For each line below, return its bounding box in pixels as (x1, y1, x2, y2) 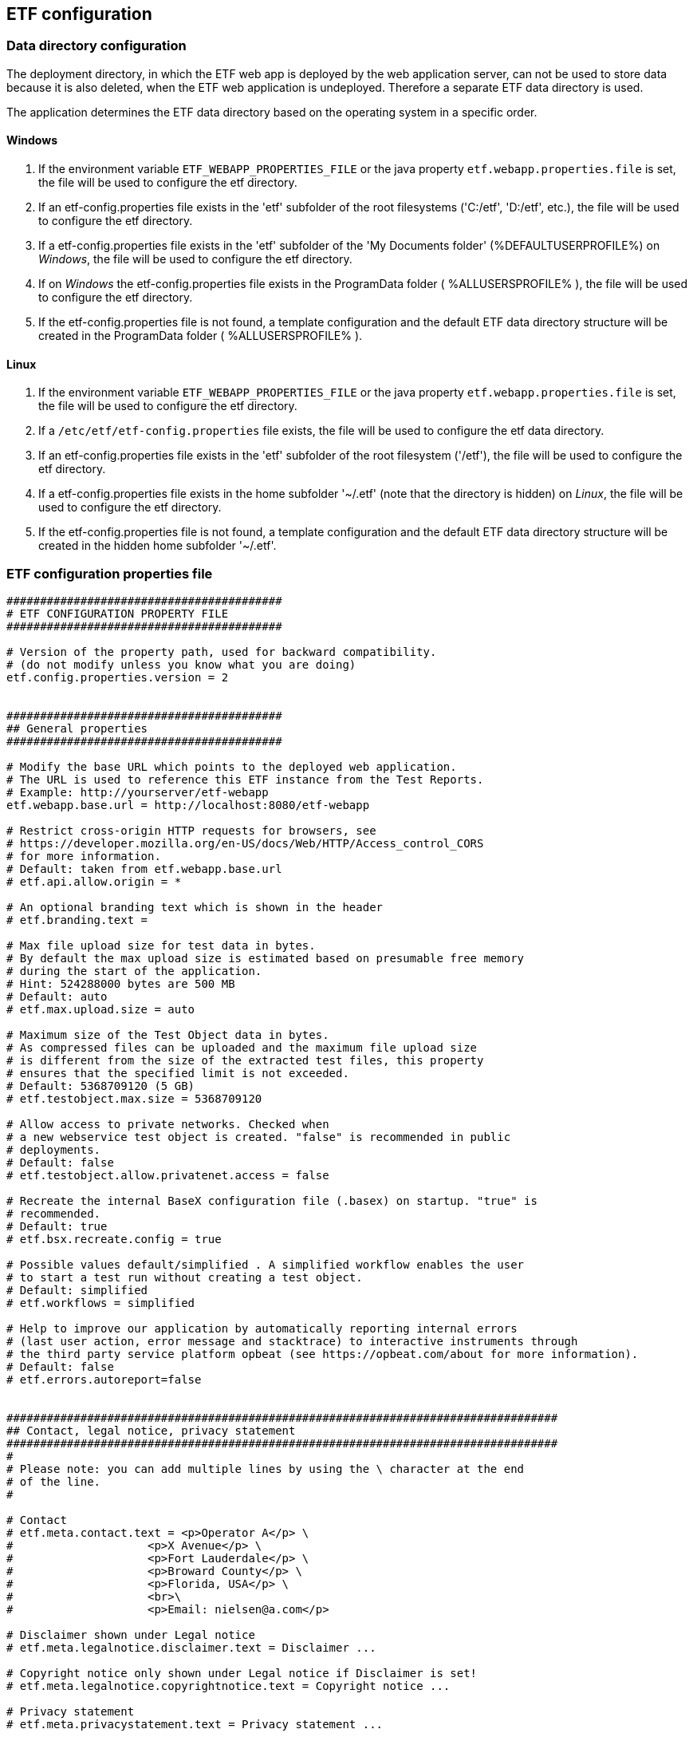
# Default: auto (6, 989, 108, 1003)
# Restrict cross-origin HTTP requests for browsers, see (6, 823, 376, 837)
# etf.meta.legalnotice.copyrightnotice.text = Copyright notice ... (6, 1679, 451, 1692)
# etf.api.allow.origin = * (6, 874, 182, 888)
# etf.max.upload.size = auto (6, 1002, 195, 1016)
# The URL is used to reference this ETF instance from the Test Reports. (6, 772, 484, 786)
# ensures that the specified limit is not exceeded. (6, 1066, 349, 1080)
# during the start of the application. (6, 964, 262, 977)
